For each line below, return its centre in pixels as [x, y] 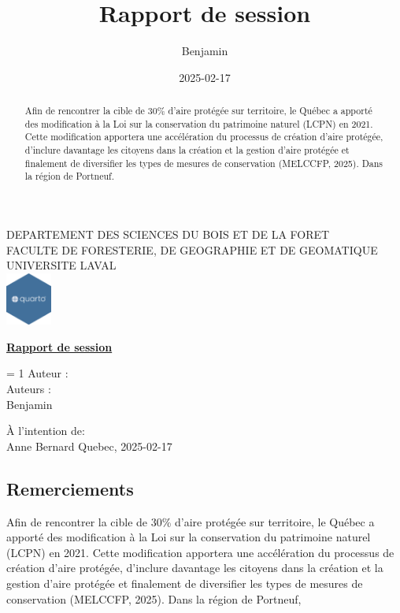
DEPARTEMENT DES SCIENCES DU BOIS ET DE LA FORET [168, 234]
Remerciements [70, 488]
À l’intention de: [46, 431]
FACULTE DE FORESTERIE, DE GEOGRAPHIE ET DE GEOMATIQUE [192, 249]
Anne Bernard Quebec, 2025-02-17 [89, 446]
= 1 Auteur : [37, 373]
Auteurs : [29, 389]
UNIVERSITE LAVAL [61, 265]
